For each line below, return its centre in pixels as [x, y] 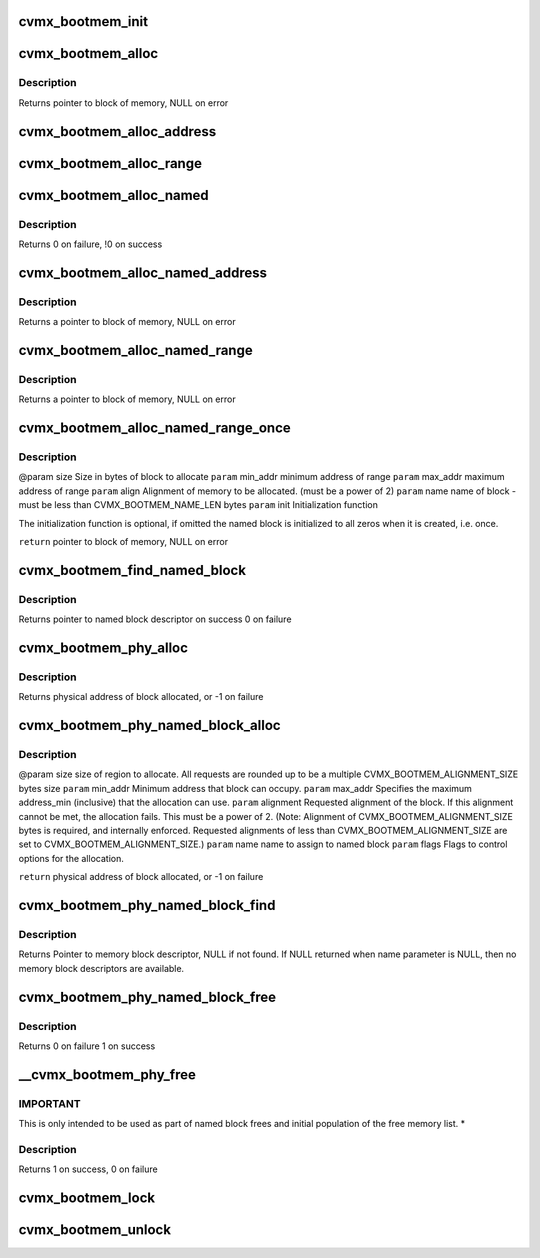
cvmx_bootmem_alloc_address [117, 131]
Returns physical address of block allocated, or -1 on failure [141, 697]
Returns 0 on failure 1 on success [87, 1046]
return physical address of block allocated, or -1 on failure [141, 877]
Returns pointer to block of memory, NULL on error [123, 102]
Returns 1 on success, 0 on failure [88, 1169]
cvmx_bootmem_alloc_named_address [142, 272]
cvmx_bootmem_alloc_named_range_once [155, 428]
